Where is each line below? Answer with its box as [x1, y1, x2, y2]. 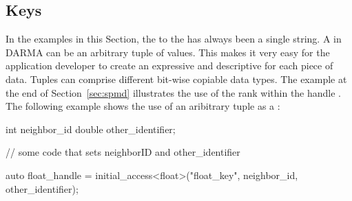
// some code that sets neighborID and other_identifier [6, 145, 240, 159]
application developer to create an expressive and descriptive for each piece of [6, 58, 333, 73]
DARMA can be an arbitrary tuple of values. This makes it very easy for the [6, 45, 330, 59]
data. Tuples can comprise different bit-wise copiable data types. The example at [6, 71, 347, 86]
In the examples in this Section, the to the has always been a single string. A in [6, 32, 342, 46]
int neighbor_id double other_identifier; [6, 121, 176, 136]
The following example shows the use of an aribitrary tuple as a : [6, 99, 280, 113]
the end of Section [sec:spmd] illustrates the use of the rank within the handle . [6, 85, 342, 99]
